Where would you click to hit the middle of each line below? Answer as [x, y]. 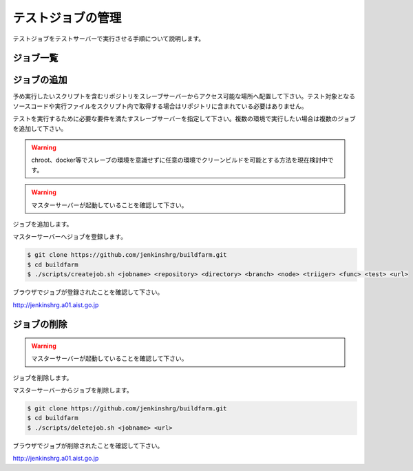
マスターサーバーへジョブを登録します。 [70, 237]
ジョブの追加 [40, 80]
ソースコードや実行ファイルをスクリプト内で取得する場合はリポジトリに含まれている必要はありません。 [160, 106]
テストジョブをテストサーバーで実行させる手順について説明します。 [109, 39]
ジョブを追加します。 [43, 224]
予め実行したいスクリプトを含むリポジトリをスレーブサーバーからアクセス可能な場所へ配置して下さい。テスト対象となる [184, 96]
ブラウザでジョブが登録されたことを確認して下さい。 [88, 292]
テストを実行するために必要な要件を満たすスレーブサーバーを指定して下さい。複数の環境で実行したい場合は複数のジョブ [184, 119]
